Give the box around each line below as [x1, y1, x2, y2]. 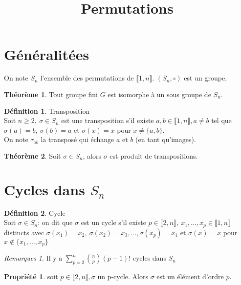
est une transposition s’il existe [61, 115, 154, 125]
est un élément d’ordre [156, 271, 224, 281]
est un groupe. [184, 73, 227, 83]
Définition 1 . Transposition [4, 105, 90, 116]
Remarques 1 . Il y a [4, 253, 63, 263]
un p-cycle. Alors [97, 271, 148, 281]
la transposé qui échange [41, 134, 114, 144]
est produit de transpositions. [110, 150, 198, 161]
